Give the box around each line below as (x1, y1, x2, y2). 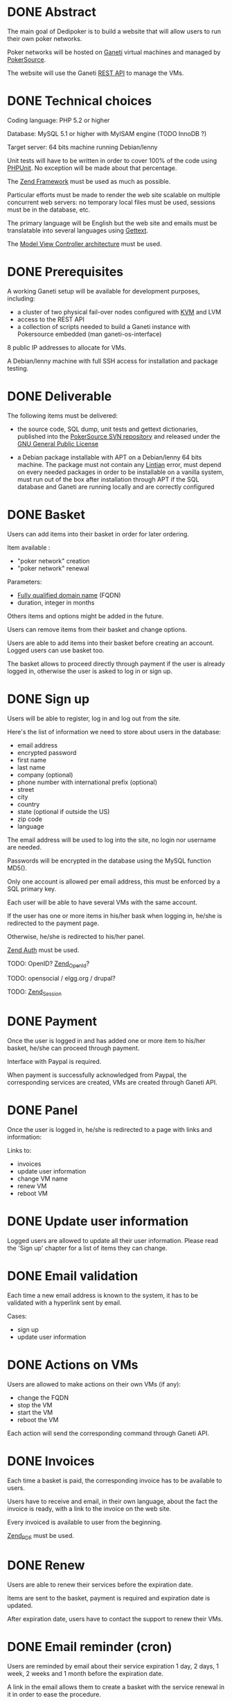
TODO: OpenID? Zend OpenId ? (7, 959, 90, 969)
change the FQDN (17, 1393, 69, 1402)
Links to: (7, 1146, 32, 1155)
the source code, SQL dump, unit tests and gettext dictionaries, (17, 425, 199, 433)
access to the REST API (17, 315, 84, 323)
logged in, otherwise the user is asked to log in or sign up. (7, 667, 173, 675)
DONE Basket (7, 507, 85, 523)
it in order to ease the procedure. (7, 1690, 102, 1698)
